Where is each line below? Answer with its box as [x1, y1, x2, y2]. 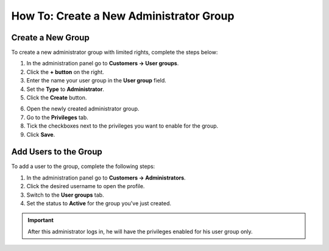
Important [27, 217, 54, 224]
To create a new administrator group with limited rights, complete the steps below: [11, 49, 218, 56]
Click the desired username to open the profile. [26, 183, 145, 190]
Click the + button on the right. [26, 68, 105, 76]
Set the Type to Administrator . [26, 85, 105, 93]
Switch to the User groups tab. [26, 191, 104, 198]
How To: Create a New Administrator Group [11, 9, 235, 23]
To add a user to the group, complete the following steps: [11, 162, 155, 170]
